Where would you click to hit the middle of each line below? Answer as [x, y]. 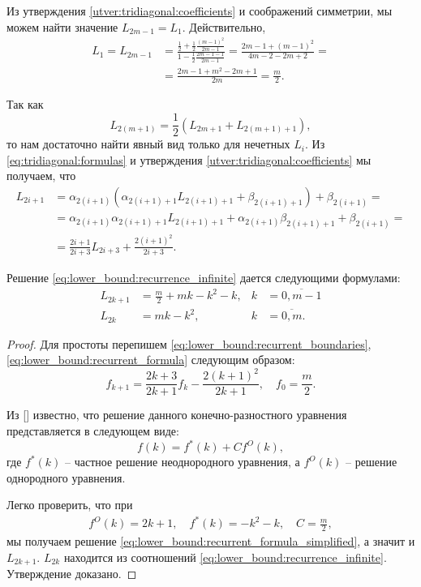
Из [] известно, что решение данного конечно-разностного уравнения [177, 415]
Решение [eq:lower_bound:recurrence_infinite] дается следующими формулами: [204, 278]
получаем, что [41, 176]
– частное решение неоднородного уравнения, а [183, 462]
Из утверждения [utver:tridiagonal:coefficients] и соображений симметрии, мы [200, 11]
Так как [25, 104]
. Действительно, [224, 26]
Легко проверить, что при [70, 505]
